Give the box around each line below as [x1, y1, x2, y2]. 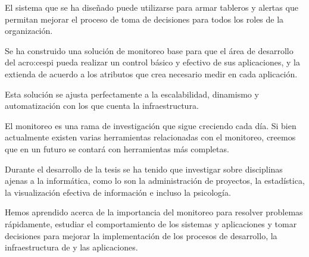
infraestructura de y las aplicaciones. [5, 241, 138, 253]
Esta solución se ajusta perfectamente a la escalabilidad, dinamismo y [5, 87, 259, 100]
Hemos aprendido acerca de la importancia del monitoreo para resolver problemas [5, 206, 303, 218]
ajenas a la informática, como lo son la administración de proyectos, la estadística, [5, 174, 305, 187]
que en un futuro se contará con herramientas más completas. [5, 142, 229, 155]
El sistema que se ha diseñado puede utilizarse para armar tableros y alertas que [5, 1, 298, 13]
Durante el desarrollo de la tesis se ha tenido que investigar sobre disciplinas [5, 162, 283, 175]
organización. [5, 24, 53, 37]
